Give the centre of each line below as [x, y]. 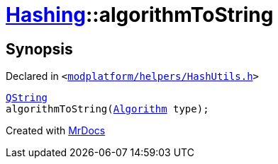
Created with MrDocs [56, 131]
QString [27, 98]
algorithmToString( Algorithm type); [107, 109]
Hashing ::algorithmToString [140, 15]
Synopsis [39, 49]
